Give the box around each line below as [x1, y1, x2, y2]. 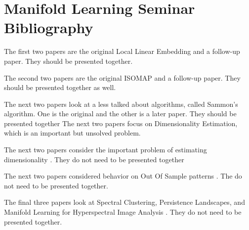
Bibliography [4, 17, 93, 38]
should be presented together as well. [4, 82, 116, 92]
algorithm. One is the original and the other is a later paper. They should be [4, 108, 237, 119]
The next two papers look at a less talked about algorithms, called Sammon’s [4, 98, 238, 109]
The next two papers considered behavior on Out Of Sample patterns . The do [4, 171, 242, 181]
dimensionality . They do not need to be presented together [4, 154, 184, 164]
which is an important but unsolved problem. [4, 128, 141, 138]
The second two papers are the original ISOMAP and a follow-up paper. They [4, 72, 241, 83]
